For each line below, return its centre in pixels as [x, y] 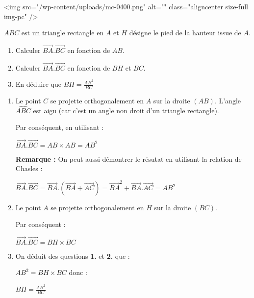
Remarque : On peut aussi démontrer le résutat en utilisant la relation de [128, 159]
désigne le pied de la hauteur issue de [185, 33]
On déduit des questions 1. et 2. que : [73, 256]
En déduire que [38, 84]
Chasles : [29, 168]
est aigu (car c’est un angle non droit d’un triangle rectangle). [126, 111]
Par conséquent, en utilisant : [60, 127]
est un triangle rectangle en [63, 33]
